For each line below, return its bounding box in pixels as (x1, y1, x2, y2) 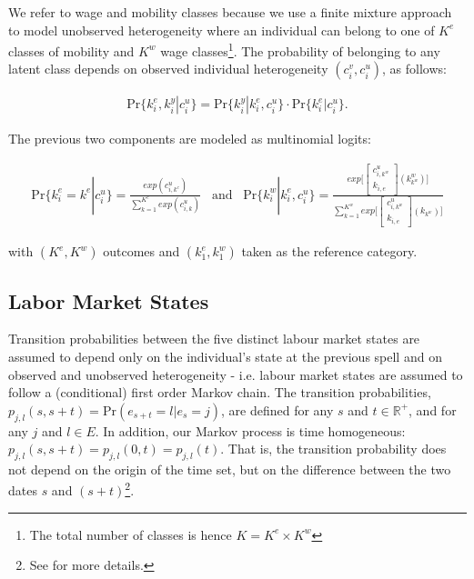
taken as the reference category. (241, 242, 418, 261)
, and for (408, 400, 457, 419)
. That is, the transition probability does (220, 439, 447, 458)
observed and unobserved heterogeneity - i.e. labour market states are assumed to (8, 364, 463, 384)
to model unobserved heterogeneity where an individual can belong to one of (8, 20, 435, 39)
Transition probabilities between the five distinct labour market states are (8, 329, 420, 348)
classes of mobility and (8, 41, 135, 60)
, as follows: (382, 59, 447, 78)
